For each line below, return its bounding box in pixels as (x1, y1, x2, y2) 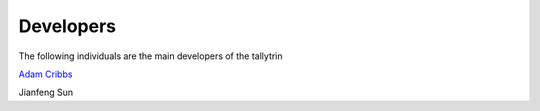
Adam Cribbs (18, 68, 73, 80)
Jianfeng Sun (18, 86, 74, 99)
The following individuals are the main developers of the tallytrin (18, 50, 284, 62)
